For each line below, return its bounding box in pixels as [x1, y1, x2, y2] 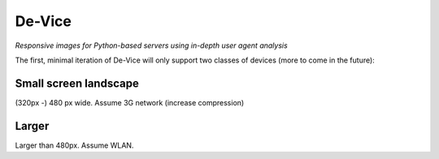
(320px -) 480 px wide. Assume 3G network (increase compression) [15, 97, 245, 107]
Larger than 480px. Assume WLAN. [15, 140, 134, 150]
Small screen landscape [15, 76, 140, 90]
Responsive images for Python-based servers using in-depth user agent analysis [15, 41, 288, 50]
